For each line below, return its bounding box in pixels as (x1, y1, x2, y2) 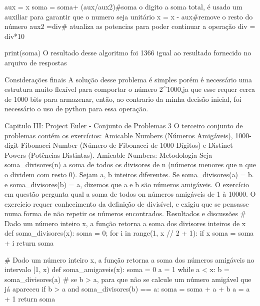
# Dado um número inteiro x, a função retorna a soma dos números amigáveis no (4, 254, 254, 265)
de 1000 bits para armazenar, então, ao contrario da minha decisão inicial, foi (4, 93, 241, 104)
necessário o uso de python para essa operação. (4, 103, 148, 114)
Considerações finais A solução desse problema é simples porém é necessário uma (4, 74, 252, 84)
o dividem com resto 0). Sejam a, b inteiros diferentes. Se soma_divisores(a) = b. (4, 169, 254, 179)
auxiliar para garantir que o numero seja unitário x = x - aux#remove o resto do (4, 11, 253, 21)
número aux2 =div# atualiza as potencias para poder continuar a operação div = (4, 21, 255, 31)
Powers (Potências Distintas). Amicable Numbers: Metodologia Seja (4, 149, 212, 160)
